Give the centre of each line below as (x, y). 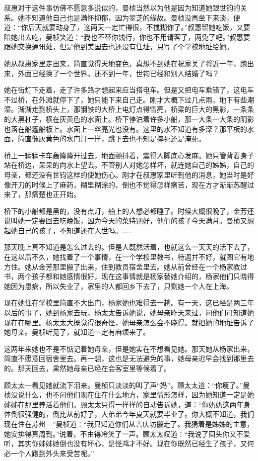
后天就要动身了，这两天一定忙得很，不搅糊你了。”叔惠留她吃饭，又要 (139, 27)
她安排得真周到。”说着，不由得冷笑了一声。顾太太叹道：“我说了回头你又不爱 (127, 433)
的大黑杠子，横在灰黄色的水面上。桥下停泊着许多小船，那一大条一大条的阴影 (129, 119)
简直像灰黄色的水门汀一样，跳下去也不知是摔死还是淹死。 (111, 138)
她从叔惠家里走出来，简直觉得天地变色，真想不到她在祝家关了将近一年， (122, 63)
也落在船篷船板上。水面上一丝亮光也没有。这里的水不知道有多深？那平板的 (126, 129)
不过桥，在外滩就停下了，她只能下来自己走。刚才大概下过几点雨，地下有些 (126, 99)
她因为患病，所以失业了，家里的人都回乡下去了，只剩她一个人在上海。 (119, 286)
